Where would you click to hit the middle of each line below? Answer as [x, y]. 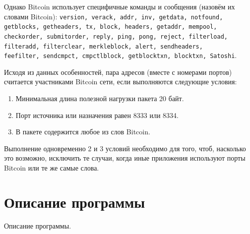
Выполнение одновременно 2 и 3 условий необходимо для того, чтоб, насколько [125, 148]
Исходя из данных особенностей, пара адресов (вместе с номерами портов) [118, 72]
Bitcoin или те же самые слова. [52, 168]
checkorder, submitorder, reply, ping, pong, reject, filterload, [116, 36]
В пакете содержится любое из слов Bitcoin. [83, 132]
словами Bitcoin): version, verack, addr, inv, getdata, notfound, [114, 16]
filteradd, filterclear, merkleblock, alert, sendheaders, [103, 46]
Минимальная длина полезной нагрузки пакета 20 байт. [100, 98]
